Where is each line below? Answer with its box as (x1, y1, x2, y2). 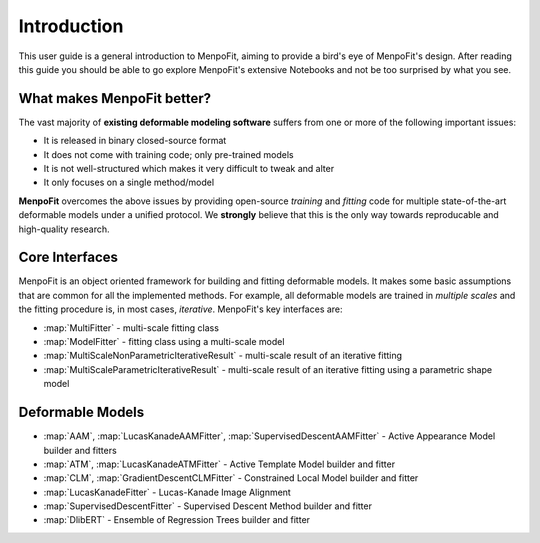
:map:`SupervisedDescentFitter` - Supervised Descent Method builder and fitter (43, 500, 372, 512)
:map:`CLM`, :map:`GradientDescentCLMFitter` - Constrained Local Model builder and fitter (43, 472, 419, 484)
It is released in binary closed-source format (43, 135, 227, 147)
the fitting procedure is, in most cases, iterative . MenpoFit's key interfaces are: (18, 303, 344, 315)
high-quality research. (18, 223, 110, 235)
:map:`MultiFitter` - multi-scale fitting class (43, 321, 220, 334)
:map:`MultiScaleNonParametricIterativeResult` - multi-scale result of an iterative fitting (43, 350, 403, 362)
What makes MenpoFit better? (18, 90, 212, 107)
